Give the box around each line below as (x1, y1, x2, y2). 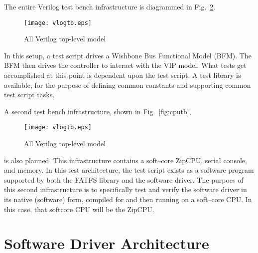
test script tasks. (4, 89, 55, 100)
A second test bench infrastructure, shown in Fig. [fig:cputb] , (4, 106, 191, 116)
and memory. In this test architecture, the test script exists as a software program (4, 165, 254, 175)
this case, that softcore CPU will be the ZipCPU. (4, 204, 154, 214)
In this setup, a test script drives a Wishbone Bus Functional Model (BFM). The (4, 50, 252, 60)
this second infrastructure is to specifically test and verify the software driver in (4, 184, 247, 195)
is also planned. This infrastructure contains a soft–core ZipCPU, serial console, (4, 155, 247, 165)
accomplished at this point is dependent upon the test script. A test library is (4, 70, 241, 80)
